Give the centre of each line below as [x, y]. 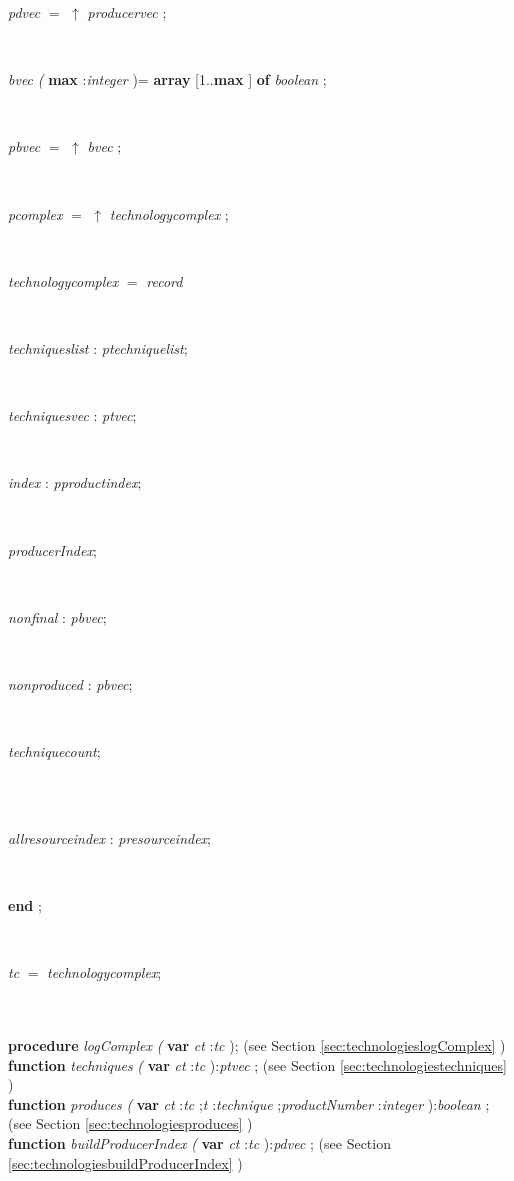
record [164, 280]
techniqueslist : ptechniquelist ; [98, 347]
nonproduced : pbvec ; [70, 683]
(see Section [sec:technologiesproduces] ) [130, 1123]
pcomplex [35, 213]
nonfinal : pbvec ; [57, 616]
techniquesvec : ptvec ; [72, 415]
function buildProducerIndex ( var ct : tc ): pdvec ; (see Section [199, 1142]
